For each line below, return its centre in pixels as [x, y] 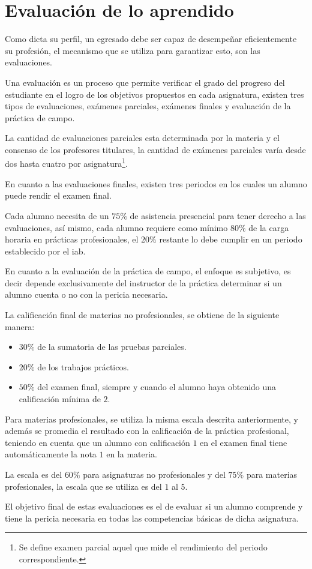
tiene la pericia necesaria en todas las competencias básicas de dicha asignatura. [152, 518]
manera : [20, 326]
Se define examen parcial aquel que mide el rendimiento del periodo [143, 547]
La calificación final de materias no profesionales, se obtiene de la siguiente [142, 315]
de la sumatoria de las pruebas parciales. [112, 347]
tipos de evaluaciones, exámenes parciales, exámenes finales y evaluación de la [148, 106]
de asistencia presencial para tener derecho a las [218, 215]
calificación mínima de [60, 399]
